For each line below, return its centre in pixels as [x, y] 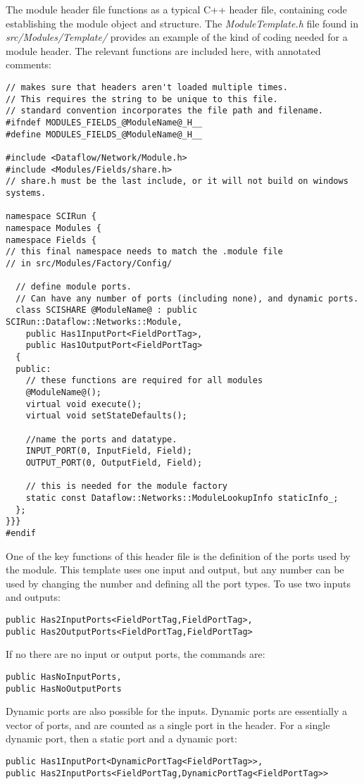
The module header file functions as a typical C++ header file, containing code [176, 9]
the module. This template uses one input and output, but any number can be [175, 570]
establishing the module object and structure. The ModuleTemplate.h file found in [182, 23]
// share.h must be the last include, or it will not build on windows [177, 181]
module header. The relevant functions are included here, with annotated [163, 50]
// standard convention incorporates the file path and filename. [165, 111]
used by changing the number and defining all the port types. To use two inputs [178, 583]
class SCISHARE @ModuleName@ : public [107, 310]
